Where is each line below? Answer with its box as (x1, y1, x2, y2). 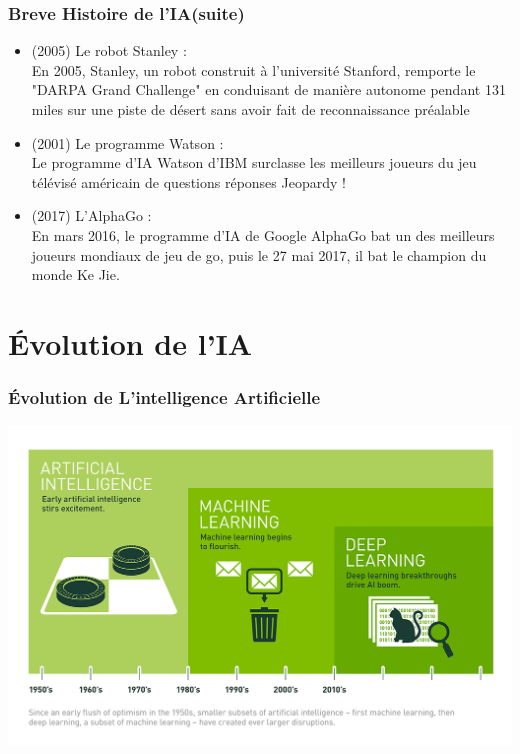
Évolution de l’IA (8, 322, 253, 363)
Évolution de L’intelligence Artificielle (8, 385, 321, 410)
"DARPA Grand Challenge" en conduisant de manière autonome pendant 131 (31, 79, 506, 100)
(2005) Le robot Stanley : (31, 40, 187, 61)
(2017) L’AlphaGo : (31, 205, 152, 226)
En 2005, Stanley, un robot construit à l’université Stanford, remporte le (31, 59, 476, 80)
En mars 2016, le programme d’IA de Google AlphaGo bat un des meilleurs (31, 224, 495, 245)
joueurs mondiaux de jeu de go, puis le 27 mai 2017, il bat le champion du (31, 244, 487, 265)
